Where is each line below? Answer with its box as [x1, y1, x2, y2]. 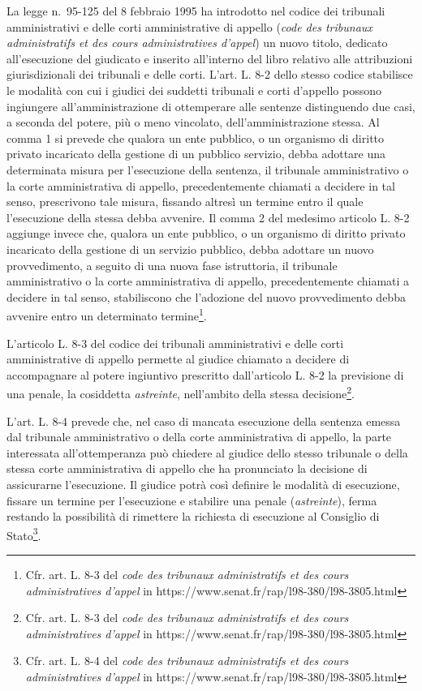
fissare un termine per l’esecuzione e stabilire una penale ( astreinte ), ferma [6, 491, 377, 509]
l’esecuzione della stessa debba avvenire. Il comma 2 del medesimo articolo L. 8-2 [6, 208, 410, 225]
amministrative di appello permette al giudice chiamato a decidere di [6, 350, 350, 367]
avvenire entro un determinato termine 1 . [6, 305, 207, 324]
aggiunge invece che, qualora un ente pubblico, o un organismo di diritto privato [6, 225, 406, 242]
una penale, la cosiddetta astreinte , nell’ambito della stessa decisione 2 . [6, 383, 355, 401]
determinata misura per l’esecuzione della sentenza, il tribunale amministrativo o [6, 161, 409, 178]
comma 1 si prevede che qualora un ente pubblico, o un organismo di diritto [6, 129, 385, 146]
